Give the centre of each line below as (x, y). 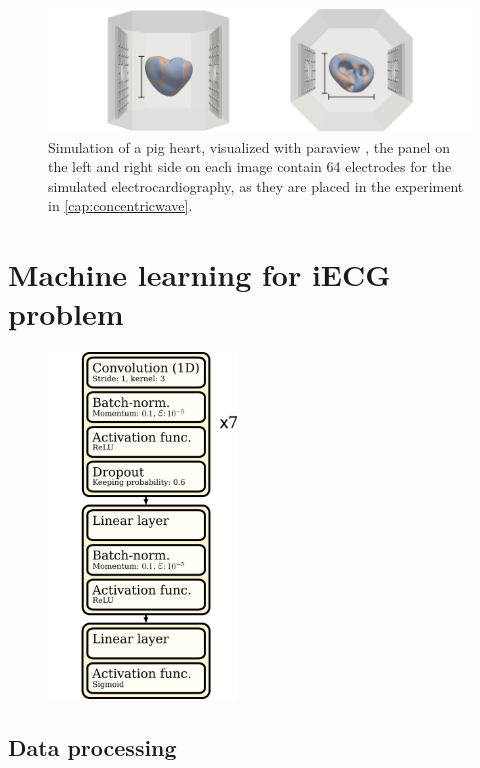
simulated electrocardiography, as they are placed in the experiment (256, 185)
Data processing (92, 747)
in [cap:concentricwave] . (120, 205)
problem (66, 313)
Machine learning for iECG (199, 274)
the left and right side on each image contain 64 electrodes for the (250, 166)
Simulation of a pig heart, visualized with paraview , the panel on (249, 146)
